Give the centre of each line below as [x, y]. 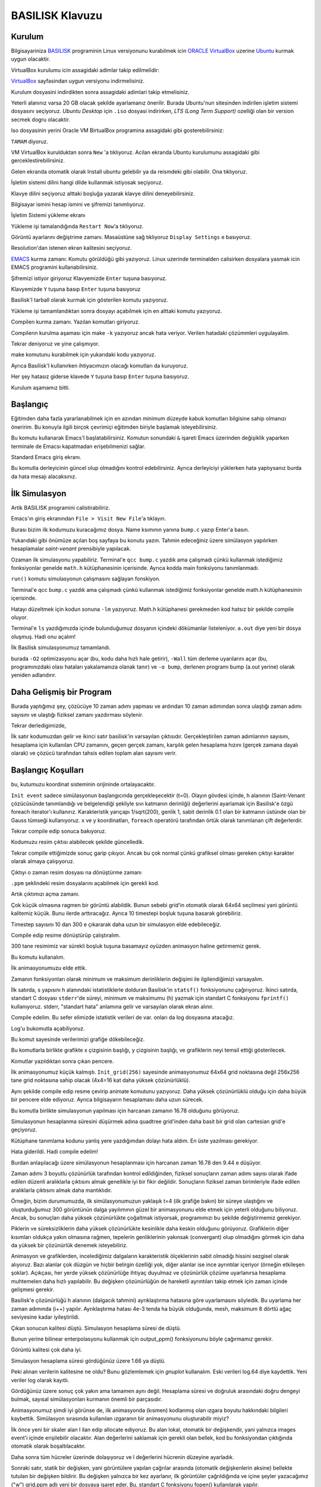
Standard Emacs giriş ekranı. [46, 457]
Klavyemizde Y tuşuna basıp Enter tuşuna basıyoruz [76, 289]
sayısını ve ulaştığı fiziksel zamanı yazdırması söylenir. [77, 714]
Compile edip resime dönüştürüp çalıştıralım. [66, 935]
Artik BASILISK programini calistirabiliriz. [60, 507]
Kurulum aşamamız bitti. [40, 387]
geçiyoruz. [24, 1130]
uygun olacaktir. [31, 59]
